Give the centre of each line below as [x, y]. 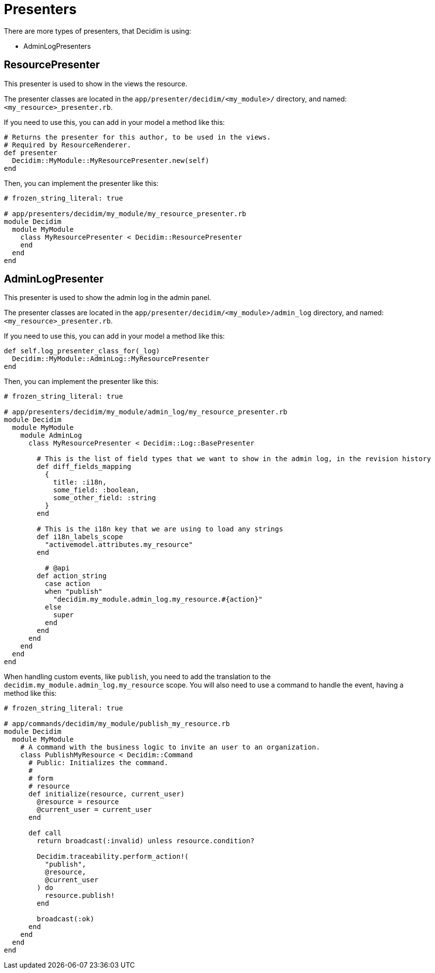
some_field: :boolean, [96, 490]
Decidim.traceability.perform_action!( [113, 857]
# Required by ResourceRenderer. [68, 145]
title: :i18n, [80, 482]
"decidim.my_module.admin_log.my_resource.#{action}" [158, 599]
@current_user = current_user [94, 810]
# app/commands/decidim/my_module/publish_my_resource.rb [117, 724]
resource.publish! [80, 896]
